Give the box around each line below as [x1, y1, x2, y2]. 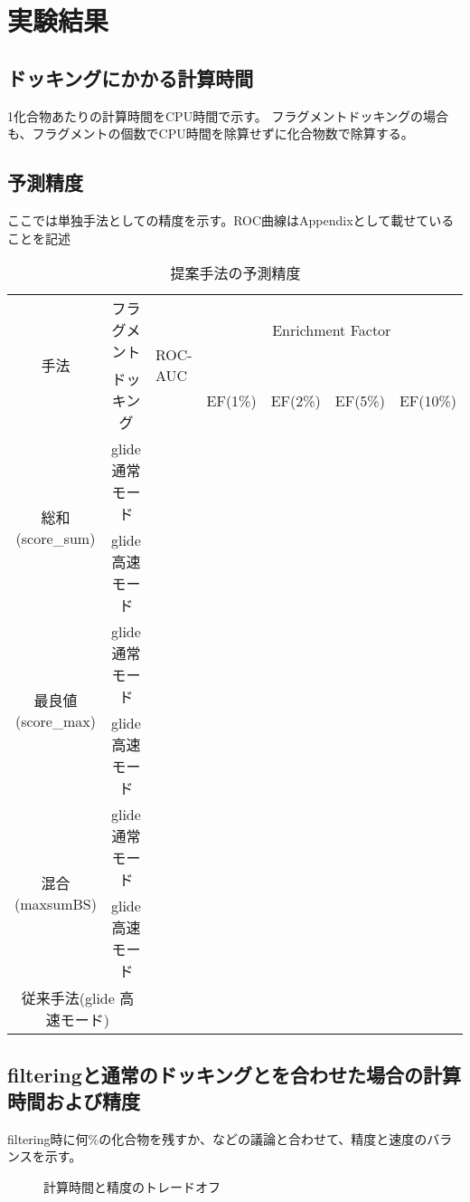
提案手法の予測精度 [170, 262, 301, 284]
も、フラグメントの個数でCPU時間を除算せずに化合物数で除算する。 [7, 124, 414, 143]
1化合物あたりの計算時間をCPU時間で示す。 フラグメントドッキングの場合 [7, 106, 448, 125]
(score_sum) [15, 527, 96, 549]
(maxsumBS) [14, 892, 97, 914]
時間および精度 [7, 1086, 140, 1114]
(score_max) [14, 710, 96, 731]
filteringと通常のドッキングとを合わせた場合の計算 [7, 1060, 462, 1088]
